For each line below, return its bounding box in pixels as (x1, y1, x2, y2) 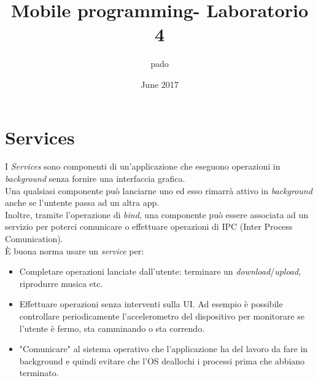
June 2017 (141, 77, 179, 90)
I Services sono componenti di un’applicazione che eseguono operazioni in (5, 160, 281, 173)
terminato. (19, 366, 59, 379)
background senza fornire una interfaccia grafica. (5, 172, 185, 185)
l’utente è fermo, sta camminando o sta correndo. (19, 321, 205, 334)
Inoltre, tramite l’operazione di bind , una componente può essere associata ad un (5, 208, 309, 221)
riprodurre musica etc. (19, 277, 103, 289)
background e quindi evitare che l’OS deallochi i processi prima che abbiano (19, 354, 305, 367)
